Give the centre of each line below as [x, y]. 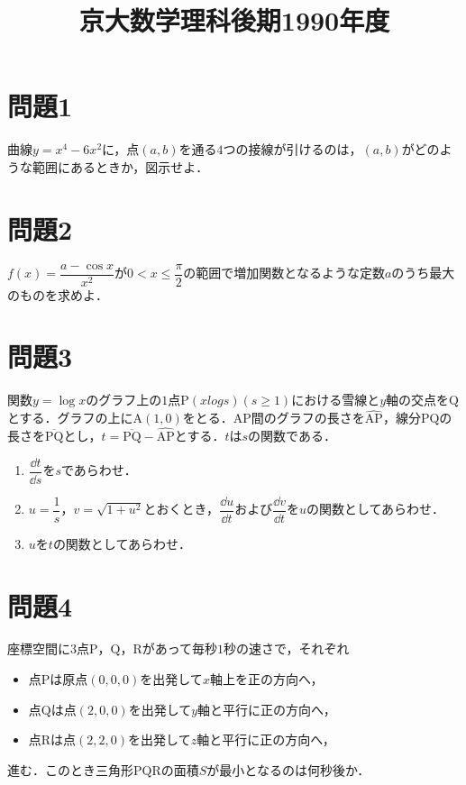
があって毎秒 [180, 648]
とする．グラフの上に [70, 418]
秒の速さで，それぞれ [287, 648]
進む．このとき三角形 [70, 769]
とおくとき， [182, 509]
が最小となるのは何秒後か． [288, 769]
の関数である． [292, 436]
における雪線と [336, 400]
